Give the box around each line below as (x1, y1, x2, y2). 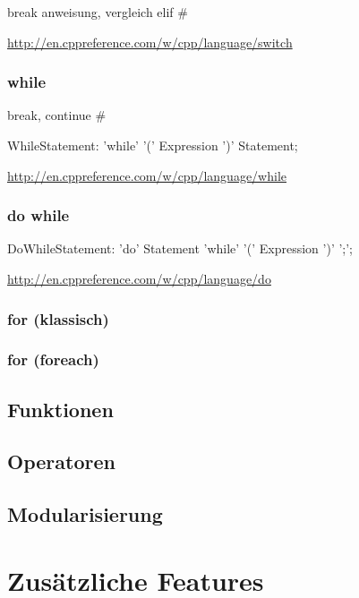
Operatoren (7, 448, 115, 475)
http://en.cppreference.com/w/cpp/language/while (7, 166, 286, 184)
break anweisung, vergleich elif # (7, 3, 188, 21)
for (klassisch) (7, 307, 109, 329)
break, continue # (7, 106, 107, 124)
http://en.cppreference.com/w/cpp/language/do (7, 269, 271, 287)
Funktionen (7, 395, 114, 423)
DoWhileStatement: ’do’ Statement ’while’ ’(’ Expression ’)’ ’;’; (7, 239, 354, 258)
